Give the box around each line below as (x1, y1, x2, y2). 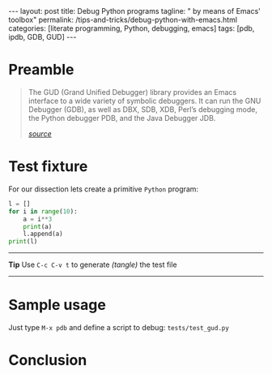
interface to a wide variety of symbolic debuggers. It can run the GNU (28, 96, 261, 105)
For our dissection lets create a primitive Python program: (8, 184, 199, 194)
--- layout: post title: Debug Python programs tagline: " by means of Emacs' (8, 6, 261, 15)
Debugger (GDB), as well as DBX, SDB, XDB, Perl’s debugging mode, (28, 104, 257, 114)
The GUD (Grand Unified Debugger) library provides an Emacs (28, 87, 237, 97)
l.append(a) (23, 230, 63, 239)
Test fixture (8, 157, 88, 176)
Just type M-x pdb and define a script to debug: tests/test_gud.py (8, 323, 229, 333)
